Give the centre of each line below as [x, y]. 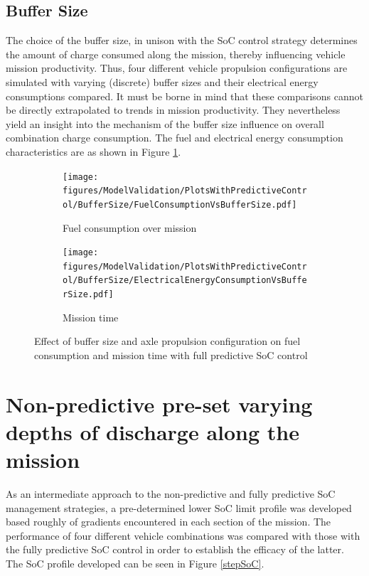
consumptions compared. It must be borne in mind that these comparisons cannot [185, 96]
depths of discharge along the [153, 431]
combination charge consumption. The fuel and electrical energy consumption [175, 138]
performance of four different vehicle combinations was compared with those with [183, 535]
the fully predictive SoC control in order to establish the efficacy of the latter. [175, 549]
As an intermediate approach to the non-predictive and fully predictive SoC [171, 494]
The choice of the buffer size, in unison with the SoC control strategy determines [182, 40]
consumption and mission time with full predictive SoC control [171, 354]
